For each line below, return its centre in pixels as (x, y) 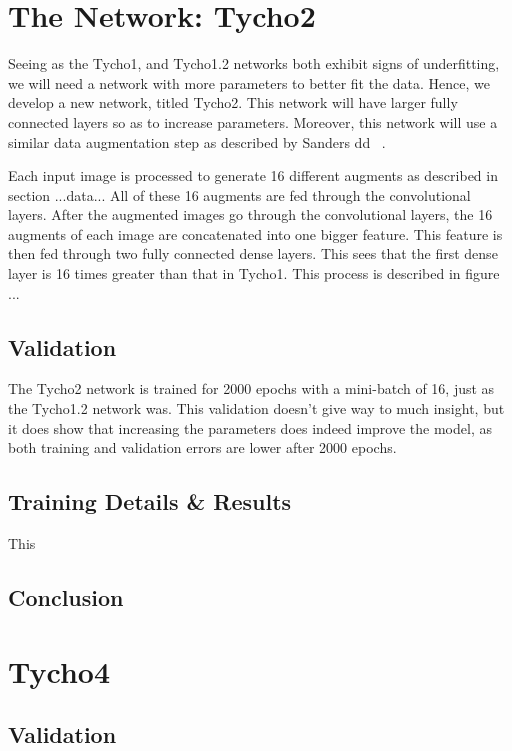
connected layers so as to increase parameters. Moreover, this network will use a (253, 121)
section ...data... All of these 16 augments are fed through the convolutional (239, 194)
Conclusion (66, 597)
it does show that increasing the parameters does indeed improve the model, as (250, 427)
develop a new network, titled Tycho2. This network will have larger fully (233, 102)
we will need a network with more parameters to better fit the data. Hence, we (249, 82)
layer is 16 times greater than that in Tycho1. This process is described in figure (254, 273)
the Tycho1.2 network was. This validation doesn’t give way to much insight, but (256, 408)
